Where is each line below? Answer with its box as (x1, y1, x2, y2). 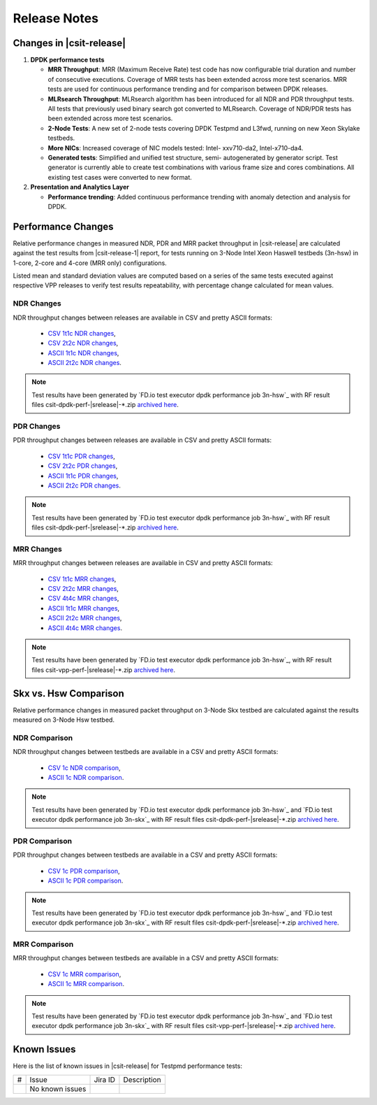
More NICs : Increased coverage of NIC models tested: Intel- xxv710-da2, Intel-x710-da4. (47, 143, 304, 152)
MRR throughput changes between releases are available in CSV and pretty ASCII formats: (13, 559, 273, 567)
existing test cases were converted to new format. (47, 173, 192, 181)
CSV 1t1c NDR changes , (47, 329, 117, 337)
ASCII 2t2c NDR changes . (47, 359, 122, 367)
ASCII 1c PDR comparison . (47, 876, 124, 885)
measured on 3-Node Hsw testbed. (13, 715, 115, 724)
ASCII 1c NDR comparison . (47, 773, 124, 782)
